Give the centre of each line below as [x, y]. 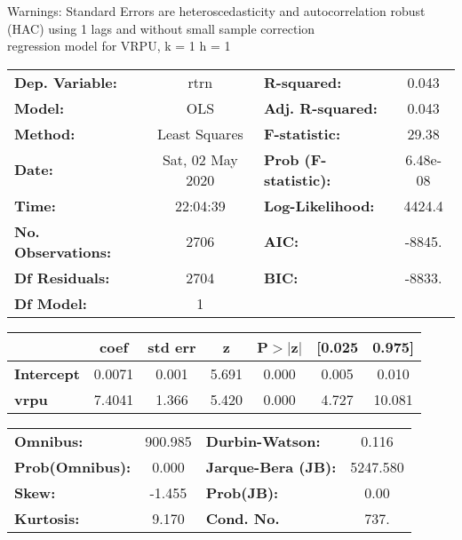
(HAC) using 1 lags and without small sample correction [161, 28]
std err [172, 346]
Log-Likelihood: [319, 205]
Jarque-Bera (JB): [271, 466]
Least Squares [200, 133]
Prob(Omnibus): [73, 466]
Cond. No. [243, 518]
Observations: [63, 251]
